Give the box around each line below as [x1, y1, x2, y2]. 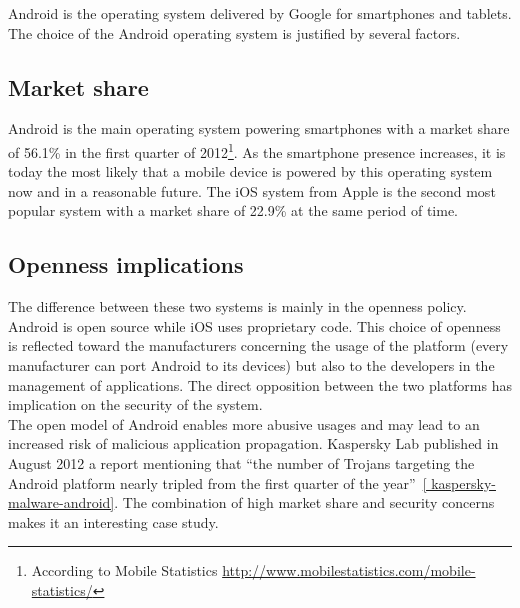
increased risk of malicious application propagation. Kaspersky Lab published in [8, 433, 499, 454]
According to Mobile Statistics [31, 560, 218, 581]
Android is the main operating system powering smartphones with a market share [8, 118, 510, 139]
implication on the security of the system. [8, 394, 263, 415]
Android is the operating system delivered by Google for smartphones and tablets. [8, 3, 512, 23]
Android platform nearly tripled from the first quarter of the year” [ [8, 472, 427, 493]
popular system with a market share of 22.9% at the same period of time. [8, 200, 458, 221]
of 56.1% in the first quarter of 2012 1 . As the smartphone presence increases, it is [8, 138, 506, 162]
